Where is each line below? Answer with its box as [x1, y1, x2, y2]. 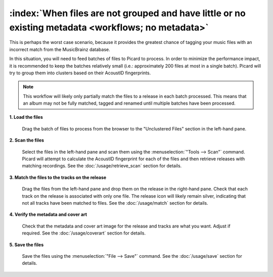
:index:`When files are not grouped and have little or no [9, 8, 246, 19]
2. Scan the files [9, 137, 44, 144]
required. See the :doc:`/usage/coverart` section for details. [22, 230, 146, 236]
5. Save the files [9, 242, 44, 248]
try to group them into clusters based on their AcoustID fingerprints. [9, 70, 151, 76]
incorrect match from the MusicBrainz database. [9, 46, 111, 53]
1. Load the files [9, 114, 43, 120]
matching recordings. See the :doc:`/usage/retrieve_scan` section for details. [22, 163, 182, 169]
